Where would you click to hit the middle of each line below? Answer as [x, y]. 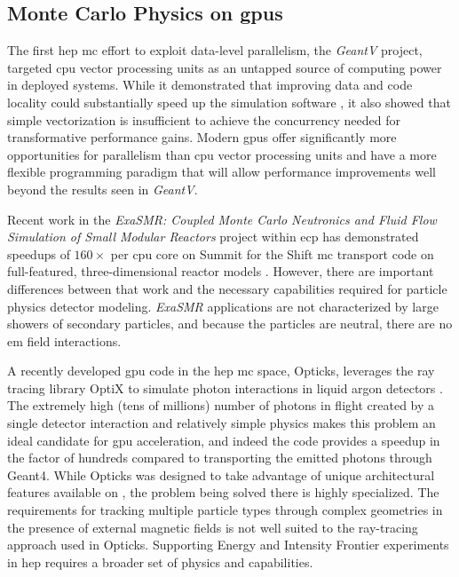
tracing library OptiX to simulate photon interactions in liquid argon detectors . [225, 387]
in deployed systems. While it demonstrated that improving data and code [210, 85]
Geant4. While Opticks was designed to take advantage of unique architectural [221, 474]
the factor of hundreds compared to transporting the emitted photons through [220, 458]
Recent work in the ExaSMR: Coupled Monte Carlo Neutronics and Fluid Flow [222, 219]
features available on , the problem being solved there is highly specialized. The [223, 492]
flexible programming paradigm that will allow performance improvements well [222, 172]
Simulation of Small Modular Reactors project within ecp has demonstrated [213, 237]
